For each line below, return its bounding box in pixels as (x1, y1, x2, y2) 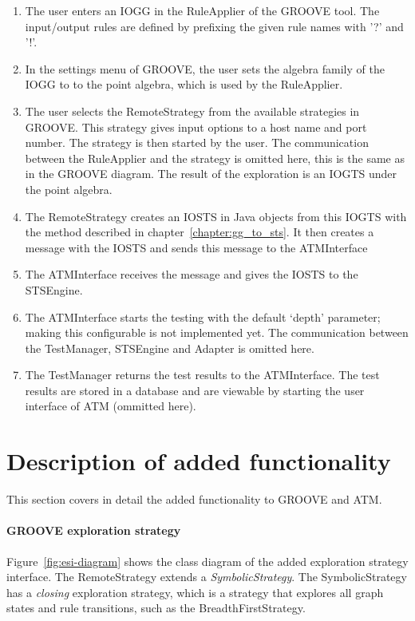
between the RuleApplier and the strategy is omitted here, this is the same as (25, 149, 405, 166)
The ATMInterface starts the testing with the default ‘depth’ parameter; (25, 308, 381, 325)
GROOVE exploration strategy (6, 522, 181, 539)
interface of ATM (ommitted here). (25, 398, 196, 414)
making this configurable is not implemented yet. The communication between (25, 324, 409, 341)
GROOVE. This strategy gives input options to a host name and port (25, 118, 367, 135)
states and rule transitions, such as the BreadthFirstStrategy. (6, 599, 306, 616)
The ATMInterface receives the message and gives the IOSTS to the (25, 266, 358, 283)
